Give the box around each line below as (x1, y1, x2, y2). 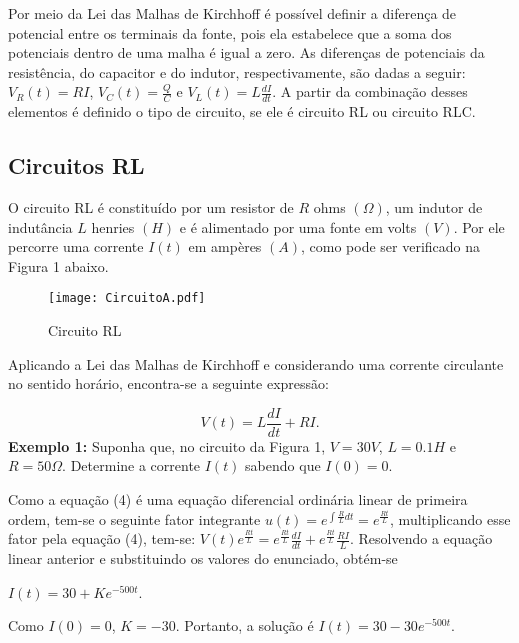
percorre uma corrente (8, 236, 144, 257)
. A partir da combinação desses (272, 81, 468, 102)
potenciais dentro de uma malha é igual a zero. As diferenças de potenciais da (8, 42, 485, 63)
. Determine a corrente (62, 455, 201, 476)
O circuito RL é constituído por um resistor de (8, 197, 294, 217)
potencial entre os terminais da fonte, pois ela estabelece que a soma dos (8, 22, 452, 43)
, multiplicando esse (390, 508, 511, 529)
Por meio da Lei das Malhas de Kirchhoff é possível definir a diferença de (8, 3, 457, 23)
